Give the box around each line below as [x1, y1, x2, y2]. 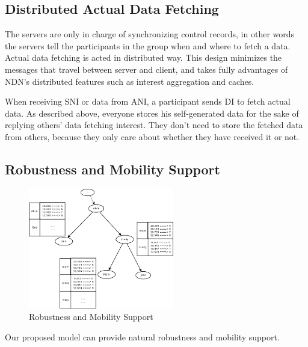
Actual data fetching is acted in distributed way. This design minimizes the [5, 51, 282, 64]
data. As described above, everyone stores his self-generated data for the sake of [5, 106, 299, 119]
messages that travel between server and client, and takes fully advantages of [5, 63, 288, 75]
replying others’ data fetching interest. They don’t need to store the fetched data [5, 118, 303, 131]
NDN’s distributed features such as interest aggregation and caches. [5, 75, 254, 87]
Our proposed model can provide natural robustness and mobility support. [5, 330, 280, 343]
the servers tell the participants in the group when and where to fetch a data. [5, 39, 291, 52]
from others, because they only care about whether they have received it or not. [5, 130, 300, 143]
